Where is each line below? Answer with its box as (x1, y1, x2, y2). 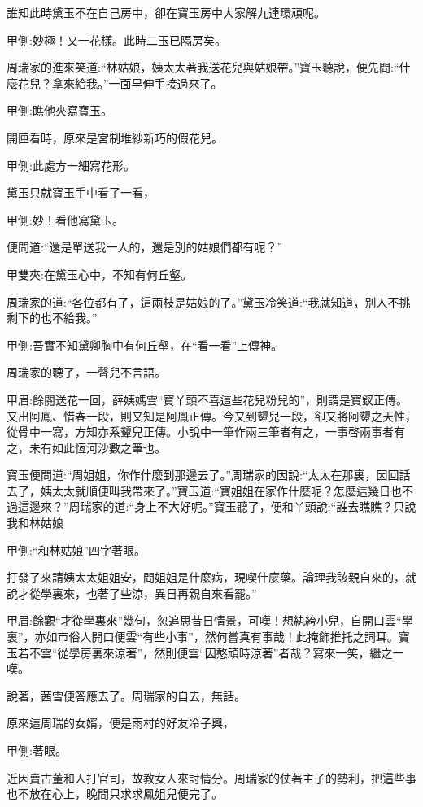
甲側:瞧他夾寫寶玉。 (7, 102, 112, 119)
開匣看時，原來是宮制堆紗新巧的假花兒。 (7, 129, 223, 146)
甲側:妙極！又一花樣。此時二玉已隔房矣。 (7, 31, 226, 48)
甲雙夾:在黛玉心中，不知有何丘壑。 (7, 265, 192, 282)
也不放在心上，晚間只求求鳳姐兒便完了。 (7, 785, 223, 802)
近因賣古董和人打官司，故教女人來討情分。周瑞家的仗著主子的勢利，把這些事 (7, 769, 416, 786)
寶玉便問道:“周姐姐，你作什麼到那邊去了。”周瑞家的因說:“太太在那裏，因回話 (7, 466, 411, 483)
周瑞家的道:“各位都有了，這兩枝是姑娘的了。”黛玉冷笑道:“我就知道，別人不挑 (7, 293, 411, 310)
